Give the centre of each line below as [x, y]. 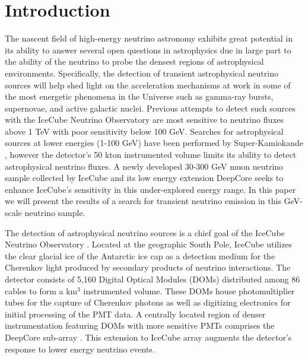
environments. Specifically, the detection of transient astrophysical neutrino [142, 73]
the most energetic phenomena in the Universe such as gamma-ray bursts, [139, 96]
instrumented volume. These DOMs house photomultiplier [189, 290]
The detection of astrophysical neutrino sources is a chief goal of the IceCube [145, 232]
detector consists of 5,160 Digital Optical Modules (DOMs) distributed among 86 [153, 279]
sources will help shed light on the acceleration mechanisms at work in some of [148, 85]
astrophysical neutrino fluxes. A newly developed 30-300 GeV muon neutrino [144, 166]
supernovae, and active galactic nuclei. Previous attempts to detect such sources [150, 108]
